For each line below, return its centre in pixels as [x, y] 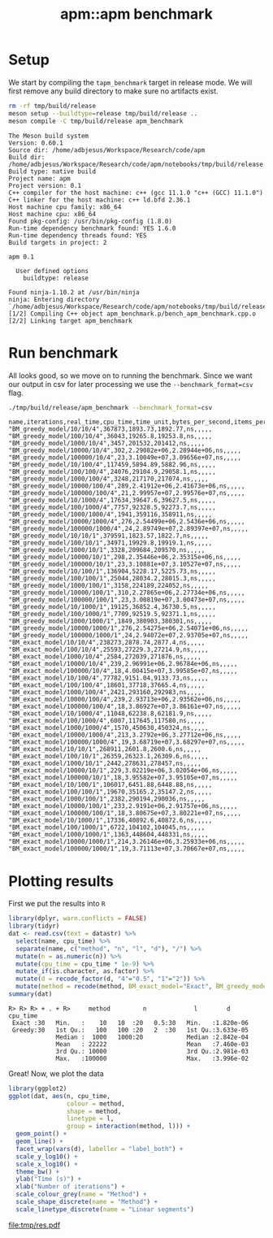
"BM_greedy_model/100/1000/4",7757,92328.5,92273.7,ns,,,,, [113, 508]
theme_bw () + [38, 1171]
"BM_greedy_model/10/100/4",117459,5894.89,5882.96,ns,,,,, [113, 465]
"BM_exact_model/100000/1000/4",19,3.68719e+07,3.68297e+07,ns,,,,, [127, 742]
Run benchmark [63, 352]
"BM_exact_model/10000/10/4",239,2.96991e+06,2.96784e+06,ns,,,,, [123, 664]
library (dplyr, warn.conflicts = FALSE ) [78, 919]
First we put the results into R [57, 904]
